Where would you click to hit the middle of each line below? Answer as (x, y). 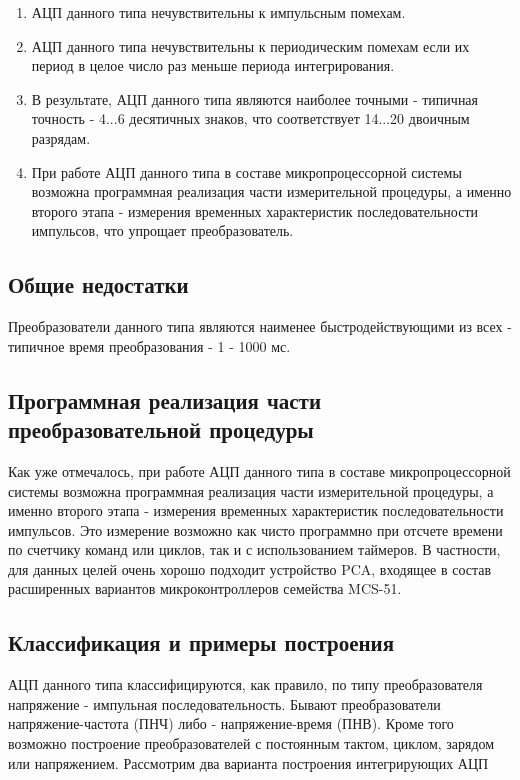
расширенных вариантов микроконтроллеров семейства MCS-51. (205, 588)
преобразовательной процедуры (161, 429)
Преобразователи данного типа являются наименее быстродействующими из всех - (260, 326)
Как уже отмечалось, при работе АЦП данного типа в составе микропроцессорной (259, 470)
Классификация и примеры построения (201, 642)
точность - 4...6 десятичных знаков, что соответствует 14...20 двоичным (250, 118)
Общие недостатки (98, 284)
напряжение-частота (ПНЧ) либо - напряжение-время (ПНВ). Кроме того (231, 723)
